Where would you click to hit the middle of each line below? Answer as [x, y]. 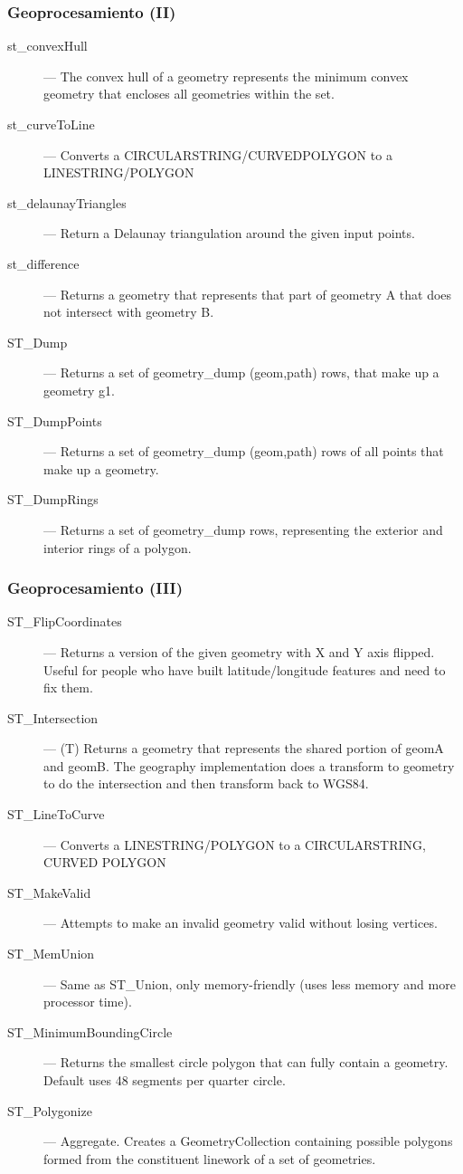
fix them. [68, 687]
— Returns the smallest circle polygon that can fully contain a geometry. [246, 1062]
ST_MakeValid [49, 892]
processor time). [88, 1002]
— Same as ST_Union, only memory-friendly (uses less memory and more [250, 983]
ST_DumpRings [53, 499]
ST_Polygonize [50, 1110]
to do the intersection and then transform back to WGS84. [206, 783]
